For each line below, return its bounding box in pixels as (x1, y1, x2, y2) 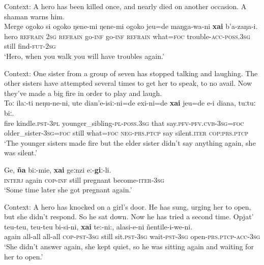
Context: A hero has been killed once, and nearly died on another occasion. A (4, 1, 247, 11)
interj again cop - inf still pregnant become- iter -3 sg (4, 174, 164, 185)
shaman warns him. (4, 11, 65, 21)
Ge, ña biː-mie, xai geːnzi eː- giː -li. (4, 164, 111, 175)
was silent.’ (4, 147, 38, 158)
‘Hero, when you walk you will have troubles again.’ (4, 50, 164, 61)
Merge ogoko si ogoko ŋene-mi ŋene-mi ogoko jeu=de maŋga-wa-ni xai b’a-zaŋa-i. (4, 21, 258, 31)
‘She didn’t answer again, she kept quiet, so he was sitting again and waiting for (4, 241, 254, 252)
